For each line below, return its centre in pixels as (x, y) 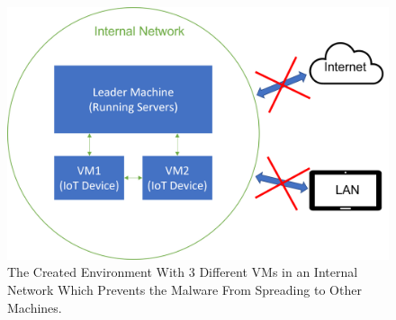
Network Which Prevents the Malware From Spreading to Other (184, 289)
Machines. (35, 307)
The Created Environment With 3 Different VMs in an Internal (183, 272)
